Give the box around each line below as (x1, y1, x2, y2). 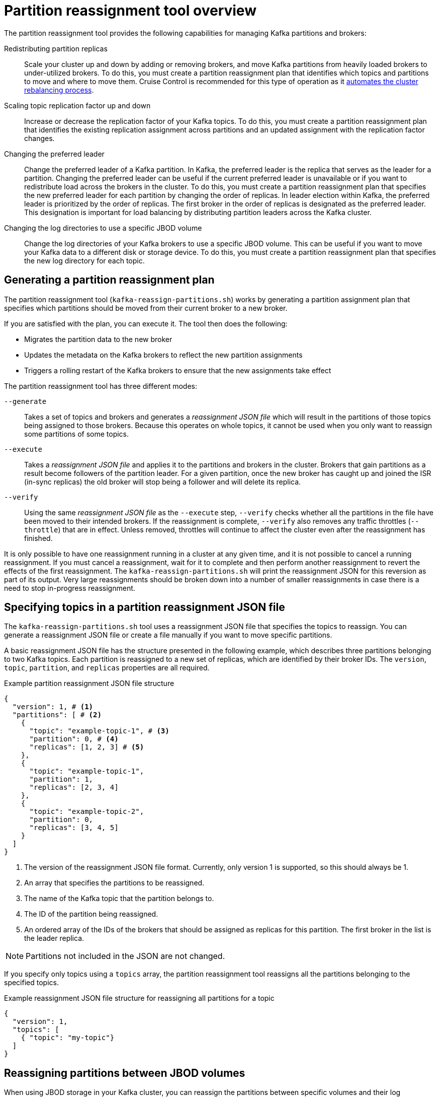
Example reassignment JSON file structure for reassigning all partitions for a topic (4, 994, 275, 1003)
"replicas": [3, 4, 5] (29, 823, 119, 832)
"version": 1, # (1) (12, 703, 94, 711)
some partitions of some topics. (24, 429, 129, 438)
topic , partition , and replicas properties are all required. (4, 663, 210, 672)
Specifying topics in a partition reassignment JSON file (4, 601, 285, 614)
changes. (24, 133, 55, 143)
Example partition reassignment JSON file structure (4, 679, 174, 688)
